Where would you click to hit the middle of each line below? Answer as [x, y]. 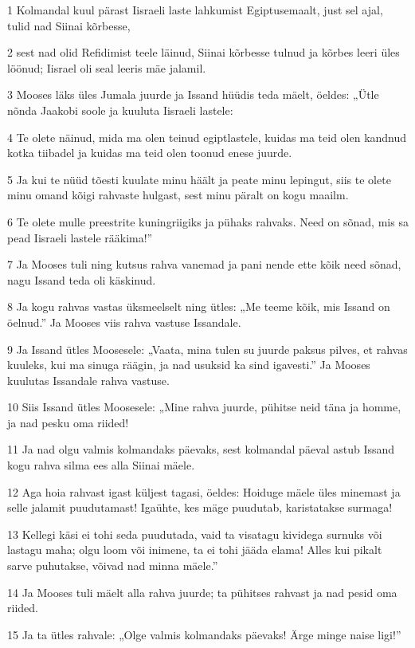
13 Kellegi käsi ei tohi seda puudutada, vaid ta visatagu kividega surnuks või [195, 534]
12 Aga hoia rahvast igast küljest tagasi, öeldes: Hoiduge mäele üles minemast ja [204, 491]
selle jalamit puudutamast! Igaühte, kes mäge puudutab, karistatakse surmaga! [200, 507]
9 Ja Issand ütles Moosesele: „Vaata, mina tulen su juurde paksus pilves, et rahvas [207, 349]
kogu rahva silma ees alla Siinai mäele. [101, 465]
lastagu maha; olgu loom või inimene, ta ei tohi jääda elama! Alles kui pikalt [195, 550]
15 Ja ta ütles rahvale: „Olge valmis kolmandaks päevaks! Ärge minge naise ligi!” [204, 634]
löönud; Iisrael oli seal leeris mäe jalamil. [107, 67]
